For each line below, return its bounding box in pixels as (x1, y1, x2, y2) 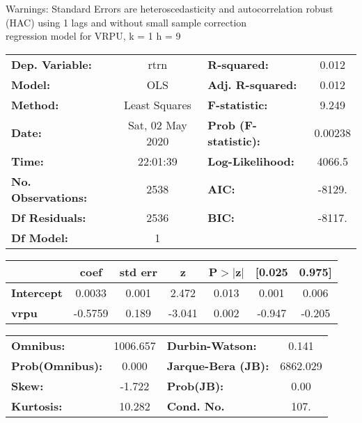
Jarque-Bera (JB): (166, 357, 269, 374)
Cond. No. (166, 397, 225, 414)
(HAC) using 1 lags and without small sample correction (6, 15, 247, 29)
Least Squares (123, 96, 191, 113)
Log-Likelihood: (207, 152, 294, 169)
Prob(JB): (166, 377, 224, 394)
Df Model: (11, 229, 68, 246)
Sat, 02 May (127, 116, 187, 133)
